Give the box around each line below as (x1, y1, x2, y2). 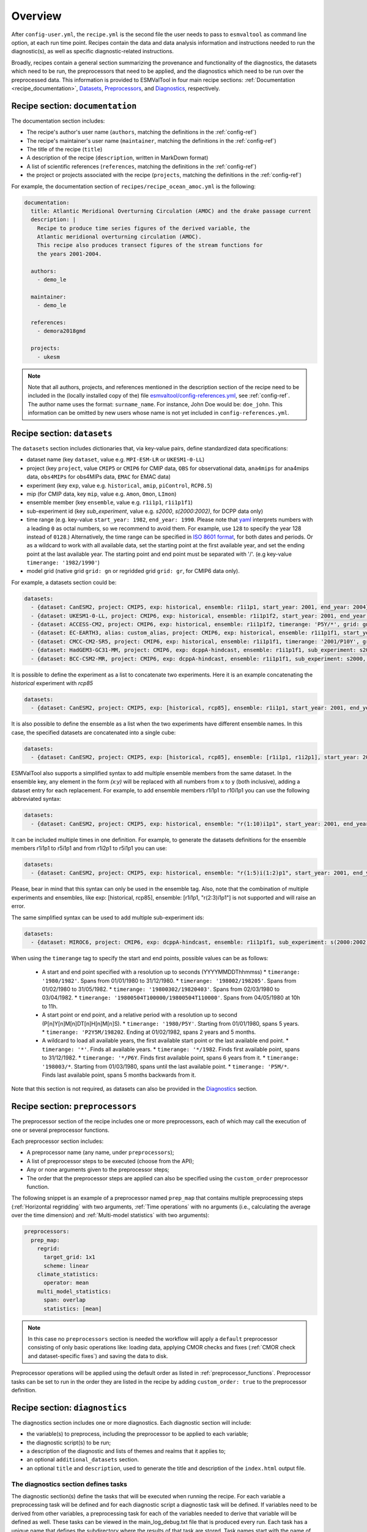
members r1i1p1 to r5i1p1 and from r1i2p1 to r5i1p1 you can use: (11, 844, 168, 852)
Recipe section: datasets (11, 428, 113, 438)
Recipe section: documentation (11, 100, 137, 111)
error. (11, 903, 26, 910)
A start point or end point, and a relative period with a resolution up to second (42, 1011, 238, 1018)
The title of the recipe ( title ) (26, 145, 103, 153)
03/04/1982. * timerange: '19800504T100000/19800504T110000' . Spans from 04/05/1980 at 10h (42, 994, 300, 1001)
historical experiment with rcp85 (11, 679, 94, 686)
